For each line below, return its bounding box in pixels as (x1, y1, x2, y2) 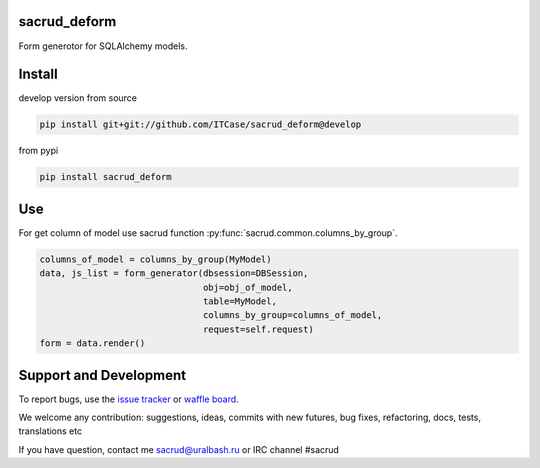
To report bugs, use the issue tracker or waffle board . (18, 393, 239, 405)
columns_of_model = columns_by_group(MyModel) (39, 253, 272, 265)
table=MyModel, (202, 296, 277, 307)
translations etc (18, 425, 83, 437)
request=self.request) (202, 323, 314, 335)
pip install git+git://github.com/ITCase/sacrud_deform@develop (39, 119, 362, 130)
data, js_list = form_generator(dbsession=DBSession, (39, 268, 309, 279)
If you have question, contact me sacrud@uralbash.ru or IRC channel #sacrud (18, 443, 340, 455)
